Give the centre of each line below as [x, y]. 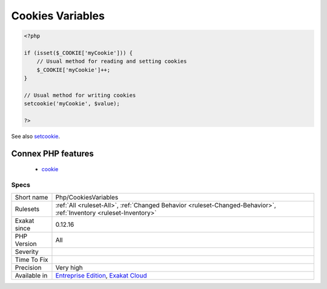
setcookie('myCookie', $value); [72, 104]
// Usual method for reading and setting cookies [112, 61]
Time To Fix [31, 259]
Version [26, 244]
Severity [27, 252]
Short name [31, 197]
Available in [31, 275]
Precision [28, 267]
